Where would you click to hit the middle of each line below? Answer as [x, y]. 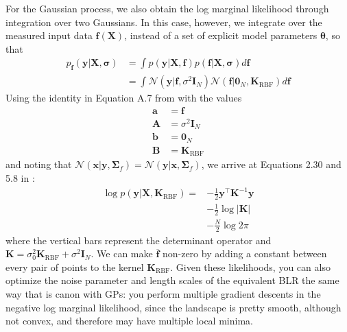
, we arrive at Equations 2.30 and [271, 164]
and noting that [39, 164]
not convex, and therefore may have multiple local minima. [129, 321]
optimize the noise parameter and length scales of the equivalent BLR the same [172, 280]
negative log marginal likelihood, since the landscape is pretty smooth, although [173, 307]
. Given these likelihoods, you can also [250, 266]
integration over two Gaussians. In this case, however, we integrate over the [164, 22]
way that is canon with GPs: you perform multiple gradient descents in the [163, 294]
